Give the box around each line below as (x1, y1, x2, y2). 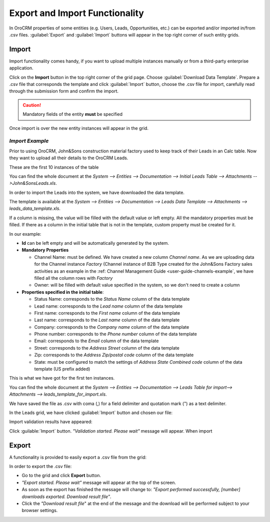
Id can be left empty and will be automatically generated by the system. (21, 240, 169, 246)
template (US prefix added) (34, 366, 90, 372)
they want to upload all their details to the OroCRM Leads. (9, 155, 128, 161)
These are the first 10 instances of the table (9, 164, 99, 170)
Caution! (22, 102, 41, 108)
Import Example (9, 137, 49, 144)
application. (9, 65, 33, 71)
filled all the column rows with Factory (34, 275, 113, 281)
